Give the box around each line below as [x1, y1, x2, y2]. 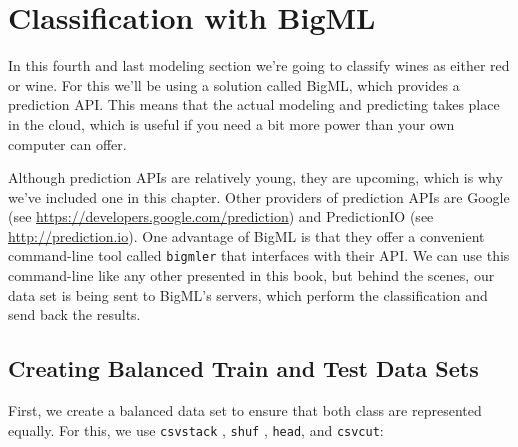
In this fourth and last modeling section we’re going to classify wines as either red [8, 55, 510, 76]
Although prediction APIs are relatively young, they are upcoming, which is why [8, 167, 503, 188]
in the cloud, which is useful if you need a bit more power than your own [8, 113, 455, 134]
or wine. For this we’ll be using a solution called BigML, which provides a [8, 74, 460, 95]
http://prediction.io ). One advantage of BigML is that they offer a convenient [8, 225, 485, 246]
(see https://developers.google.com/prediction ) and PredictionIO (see [8, 206, 434, 227]
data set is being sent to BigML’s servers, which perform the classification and [8, 284, 488, 305]
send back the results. [8, 304, 141, 325]
